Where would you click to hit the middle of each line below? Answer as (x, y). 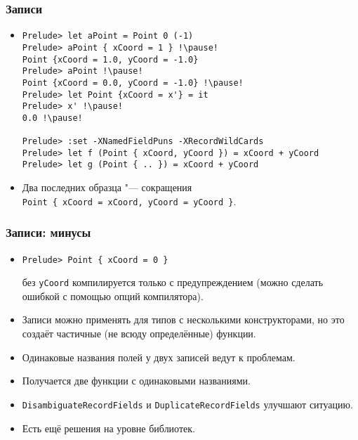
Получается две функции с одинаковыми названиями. (136, 381)
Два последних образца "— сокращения (107, 187)
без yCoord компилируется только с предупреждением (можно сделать (173, 282)
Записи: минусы (48, 232)
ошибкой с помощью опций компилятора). (113, 296)
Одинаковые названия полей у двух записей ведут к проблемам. (159, 357)
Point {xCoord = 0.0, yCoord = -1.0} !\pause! (133, 83)
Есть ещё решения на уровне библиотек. (108, 428)
